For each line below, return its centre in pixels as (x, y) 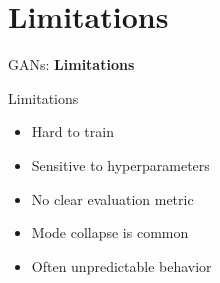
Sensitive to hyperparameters (120, 164)
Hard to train (72, 131)
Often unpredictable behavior (121, 265)
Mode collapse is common (110, 232)
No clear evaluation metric (112, 198)
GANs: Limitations (71, 64)
